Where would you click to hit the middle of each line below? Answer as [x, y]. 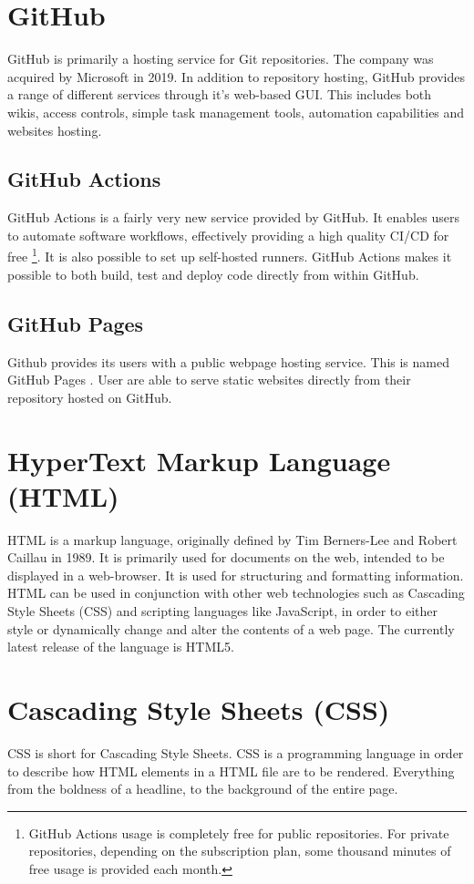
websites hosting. [55, 130]
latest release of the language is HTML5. [121, 647]
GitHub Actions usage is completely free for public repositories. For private [239, 833]
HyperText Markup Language [199, 460]
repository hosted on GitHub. [90, 397]
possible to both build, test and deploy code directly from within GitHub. [213, 274]
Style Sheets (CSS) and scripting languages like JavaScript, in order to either [222, 611]
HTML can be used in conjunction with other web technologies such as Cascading [236, 593]
